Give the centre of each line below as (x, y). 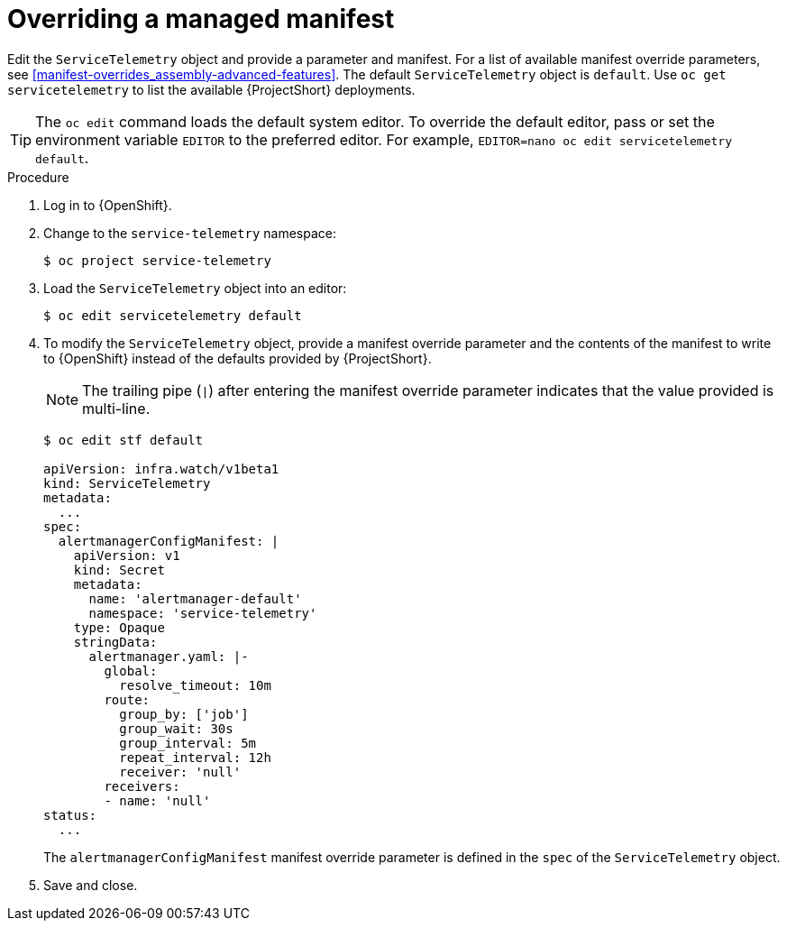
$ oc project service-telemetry (157, 260)
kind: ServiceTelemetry (127, 483)
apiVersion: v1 (127, 555)
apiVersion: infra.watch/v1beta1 (161, 469)
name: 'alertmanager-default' (195, 598)
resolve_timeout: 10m (195, 685)
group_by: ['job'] (184, 714)
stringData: (115, 642)
